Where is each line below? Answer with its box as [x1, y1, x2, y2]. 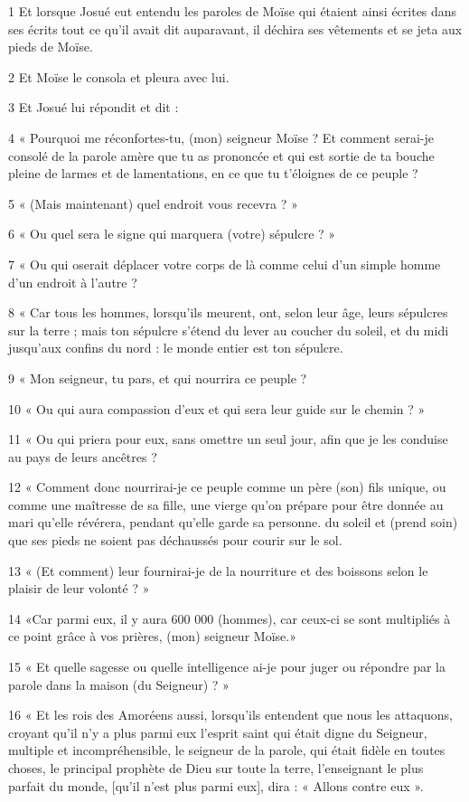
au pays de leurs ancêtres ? [8, 447, 157, 466]
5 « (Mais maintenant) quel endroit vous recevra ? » [8, 193, 298, 212]
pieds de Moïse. [8, 37, 93, 56]
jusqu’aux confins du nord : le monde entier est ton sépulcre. [8, 338, 343, 357]
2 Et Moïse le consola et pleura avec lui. [8, 67, 230, 86]
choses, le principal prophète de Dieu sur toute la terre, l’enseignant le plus [8, 759, 424, 777]
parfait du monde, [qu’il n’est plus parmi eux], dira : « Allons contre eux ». [8, 776, 424, 795]
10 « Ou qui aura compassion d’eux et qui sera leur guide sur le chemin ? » [8, 399, 426, 418]
